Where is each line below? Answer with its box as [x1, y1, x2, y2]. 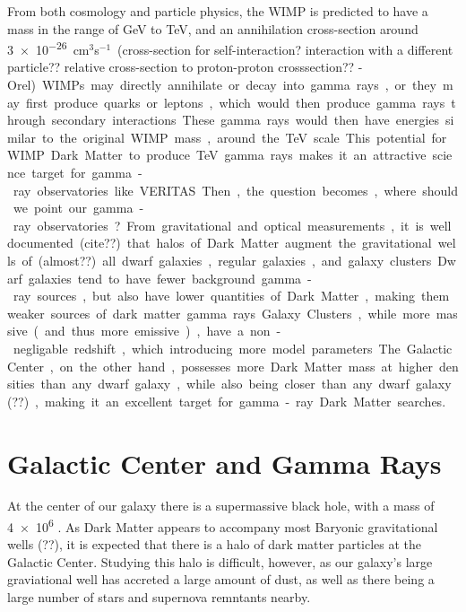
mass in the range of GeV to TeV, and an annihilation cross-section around [7, 19, 419, 38]
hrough [7, 110, 46, 129]
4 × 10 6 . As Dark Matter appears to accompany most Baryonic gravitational [7, 515, 438, 536]
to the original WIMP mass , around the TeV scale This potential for [41, 127, 447, 146]
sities [7, 374, 35, 393]
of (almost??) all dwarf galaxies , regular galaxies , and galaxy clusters [22, 250, 432, 269]
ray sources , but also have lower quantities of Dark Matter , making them [13, 286, 450, 305]
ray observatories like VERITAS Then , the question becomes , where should [13, 180, 459, 199]
